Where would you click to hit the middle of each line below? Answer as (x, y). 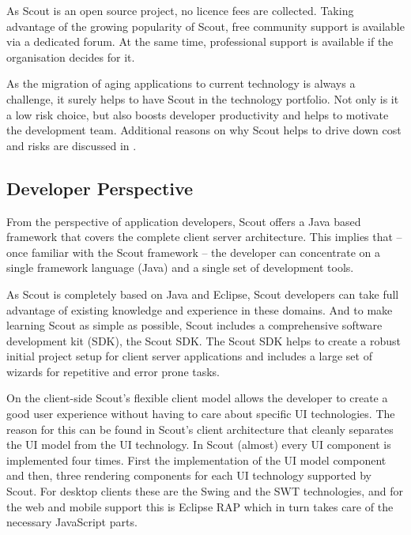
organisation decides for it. (71, 57)
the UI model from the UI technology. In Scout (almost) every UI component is (199, 445)
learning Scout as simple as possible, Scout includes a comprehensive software (194, 325)
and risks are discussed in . (72, 145)
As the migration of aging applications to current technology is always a (181, 83)
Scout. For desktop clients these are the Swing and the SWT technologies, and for (205, 491)
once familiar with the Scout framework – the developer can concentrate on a (194, 252)
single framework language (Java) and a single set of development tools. (180, 267)
